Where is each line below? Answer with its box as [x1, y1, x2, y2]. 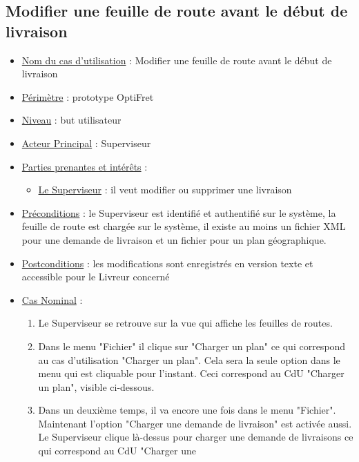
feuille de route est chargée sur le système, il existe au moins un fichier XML [21, 219, 346, 233]
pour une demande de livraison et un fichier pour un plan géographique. [21, 232, 327, 247]
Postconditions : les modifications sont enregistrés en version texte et [21, 256, 313, 270]
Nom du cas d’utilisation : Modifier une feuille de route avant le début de [21, 52, 332, 67]
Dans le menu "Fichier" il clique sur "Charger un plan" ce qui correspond [38, 338, 346, 353]
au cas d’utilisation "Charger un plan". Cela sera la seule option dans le [38, 352, 340, 367]
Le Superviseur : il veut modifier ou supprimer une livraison [38, 182, 292, 197]
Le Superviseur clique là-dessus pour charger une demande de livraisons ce [38, 430, 353, 444]
